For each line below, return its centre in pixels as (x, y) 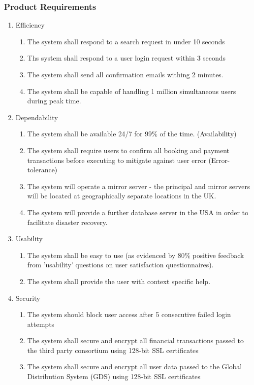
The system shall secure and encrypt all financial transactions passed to (135, 340)
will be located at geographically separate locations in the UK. (122, 196)
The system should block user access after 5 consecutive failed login (129, 314)
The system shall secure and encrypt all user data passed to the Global (135, 367)
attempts (41, 324)
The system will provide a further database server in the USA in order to (138, 212)
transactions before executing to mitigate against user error (117, 160)
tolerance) (42, 170)
